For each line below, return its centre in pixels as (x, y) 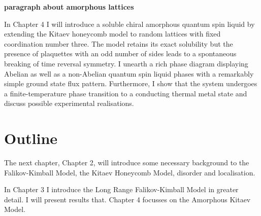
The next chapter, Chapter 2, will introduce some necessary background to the (127, 163)
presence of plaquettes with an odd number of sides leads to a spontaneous (120, 53)
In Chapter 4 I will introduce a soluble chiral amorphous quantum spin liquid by (129, 24)
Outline (31, 138)
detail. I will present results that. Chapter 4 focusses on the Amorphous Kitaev (127, 199)
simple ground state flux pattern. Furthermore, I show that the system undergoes (131, 83)
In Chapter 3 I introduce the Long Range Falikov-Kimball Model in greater (121, 189)
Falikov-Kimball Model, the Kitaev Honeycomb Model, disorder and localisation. (130, 172)
